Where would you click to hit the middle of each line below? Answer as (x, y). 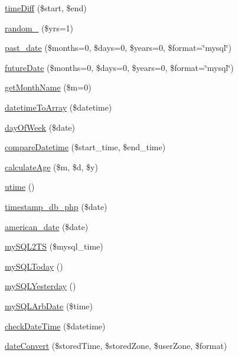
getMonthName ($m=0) (48, 87)
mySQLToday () (34, 266)
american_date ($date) (47, 226)
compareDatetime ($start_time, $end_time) (85, 147)
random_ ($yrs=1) (39, 27)
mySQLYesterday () (40, 286)
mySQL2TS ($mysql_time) (54, 246)
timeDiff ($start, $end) (46, 8)
